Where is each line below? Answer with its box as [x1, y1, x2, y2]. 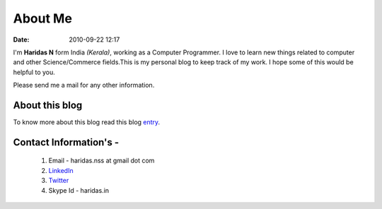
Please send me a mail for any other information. [13, 81, 155, 90]
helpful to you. [13, 68, 56, 76]
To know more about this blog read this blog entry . [13, 118, 161, 126]
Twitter [48, 177, 69, 185]
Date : [13, 35, 30, 44]
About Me [13, 11, 72, 26]
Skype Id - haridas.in [48, 186, 110, 194]
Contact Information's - [13, 136, 120, 148]
